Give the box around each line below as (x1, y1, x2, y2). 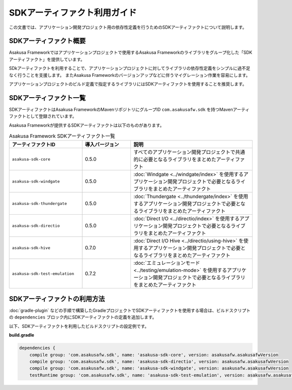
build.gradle (9, 332, 35, 338)
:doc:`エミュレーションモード (133, 260, 201, 267)
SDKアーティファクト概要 (9, 37, 86, 45)
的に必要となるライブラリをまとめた (133, 156, 217, 163)
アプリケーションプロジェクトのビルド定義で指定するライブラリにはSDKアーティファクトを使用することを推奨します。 (9, 81, 247, 87)
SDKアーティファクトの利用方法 (9, 294, 105, 303)
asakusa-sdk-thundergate (12, 201, 67, 206)
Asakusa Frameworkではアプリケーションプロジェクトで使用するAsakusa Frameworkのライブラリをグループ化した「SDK (9, 50, 253, 55)
